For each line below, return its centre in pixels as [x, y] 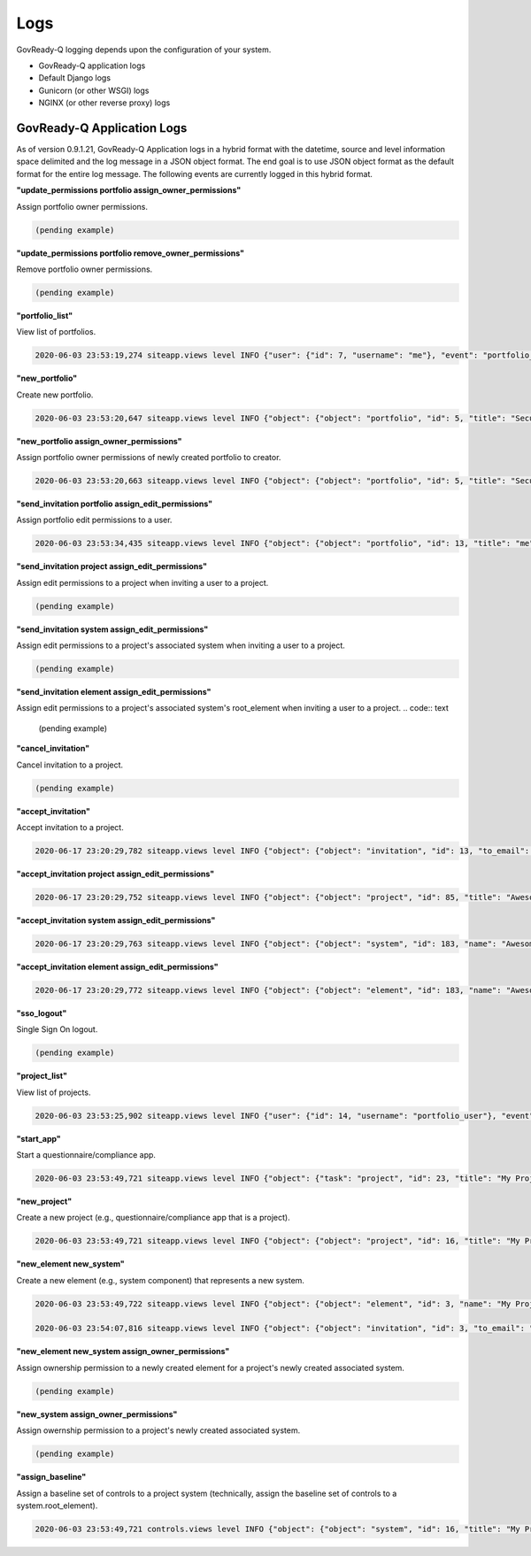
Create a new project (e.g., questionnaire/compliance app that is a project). [154, 1218]
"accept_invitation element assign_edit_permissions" [117, 967]
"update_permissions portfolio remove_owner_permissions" [131, 253]
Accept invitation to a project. [70, 827]
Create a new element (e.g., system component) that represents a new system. [161, 1280]
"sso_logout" [42, 1013]
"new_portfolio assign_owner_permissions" [99, 441]
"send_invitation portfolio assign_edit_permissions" [115, 504]
